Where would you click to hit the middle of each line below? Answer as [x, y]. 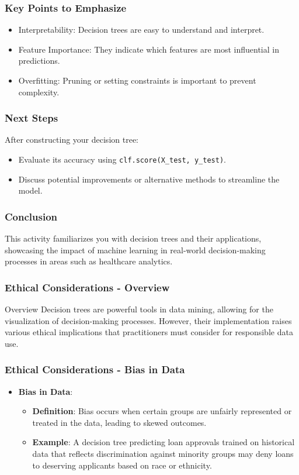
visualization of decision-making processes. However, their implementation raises [148, 320]
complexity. [39, 92]
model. [30, 190]
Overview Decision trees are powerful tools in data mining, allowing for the [139, 309]
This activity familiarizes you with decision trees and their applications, [133, 238]
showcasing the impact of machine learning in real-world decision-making [135, 249]
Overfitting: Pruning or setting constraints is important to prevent [137, 80]
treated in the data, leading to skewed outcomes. [119, 422]
